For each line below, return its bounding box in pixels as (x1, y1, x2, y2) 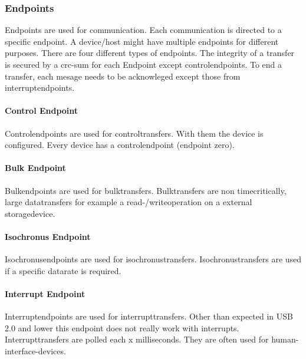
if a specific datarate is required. (5, 264, 121, 276)
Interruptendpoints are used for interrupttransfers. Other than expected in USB (5, 310, 293, 322)
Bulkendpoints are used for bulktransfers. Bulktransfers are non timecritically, (5, 184, 287, 196)
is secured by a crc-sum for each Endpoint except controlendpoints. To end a (5, 58, 282, 70)
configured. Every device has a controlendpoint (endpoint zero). (5, 139, 235, 151)
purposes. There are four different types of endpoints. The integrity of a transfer (5, 47, 295, 59)
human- (271, 333, 299, 345)
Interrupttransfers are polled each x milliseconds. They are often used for (5, 333, 269, 345)
